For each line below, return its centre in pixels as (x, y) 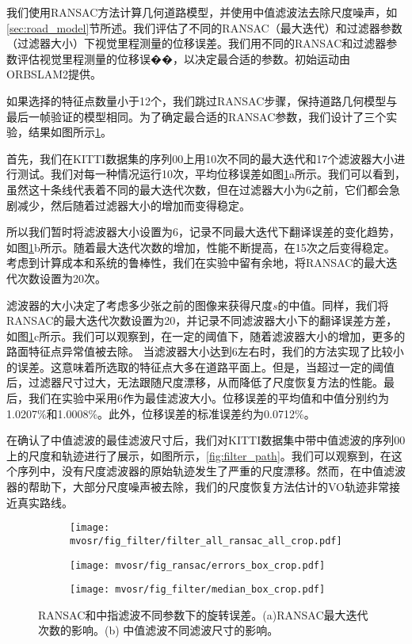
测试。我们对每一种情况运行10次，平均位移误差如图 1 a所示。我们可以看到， (211, 174)
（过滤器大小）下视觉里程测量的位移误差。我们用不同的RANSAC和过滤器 (196, 43)
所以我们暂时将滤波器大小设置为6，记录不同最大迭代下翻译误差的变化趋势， (203, 232)
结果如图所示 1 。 (70, 132)
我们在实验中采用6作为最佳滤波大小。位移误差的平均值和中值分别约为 (208, 398)
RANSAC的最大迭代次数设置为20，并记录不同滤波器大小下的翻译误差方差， (202, 320)
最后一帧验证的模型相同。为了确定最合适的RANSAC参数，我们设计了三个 (196, 116)
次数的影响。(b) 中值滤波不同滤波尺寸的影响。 (158, 630)
